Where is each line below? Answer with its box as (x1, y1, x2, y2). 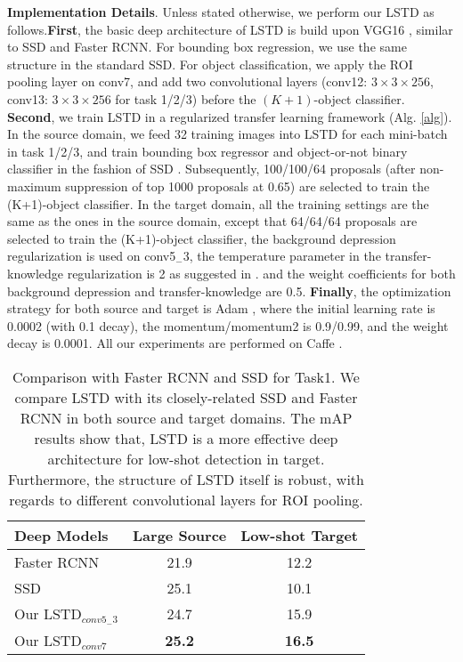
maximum (7, 176, 61, 195)
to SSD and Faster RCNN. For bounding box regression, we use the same (7, 37, 407, 56)
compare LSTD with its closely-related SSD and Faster (14, 386, 358, 408)
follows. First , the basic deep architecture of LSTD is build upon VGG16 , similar (7, 20, 453, 38)
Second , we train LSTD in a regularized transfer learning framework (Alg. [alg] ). (7, 107, 452, 125)
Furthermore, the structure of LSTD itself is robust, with (7, 468, 364, 489)
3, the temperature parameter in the (183, 246, 381, 265)
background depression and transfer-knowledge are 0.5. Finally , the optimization (7, 281, 451, 300)
